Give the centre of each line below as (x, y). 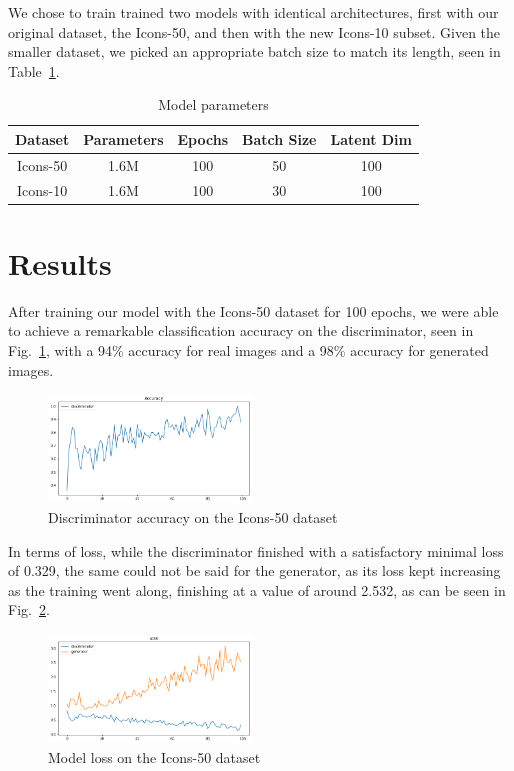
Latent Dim (371, 138)
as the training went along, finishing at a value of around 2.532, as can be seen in (257, 589)
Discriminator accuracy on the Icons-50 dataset (193, 516)
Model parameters (213, 104)
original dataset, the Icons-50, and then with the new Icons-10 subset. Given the (254, 31)
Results (60, 262)
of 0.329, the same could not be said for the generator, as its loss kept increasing (254, 570)
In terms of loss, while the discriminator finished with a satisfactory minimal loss (256, 550)
